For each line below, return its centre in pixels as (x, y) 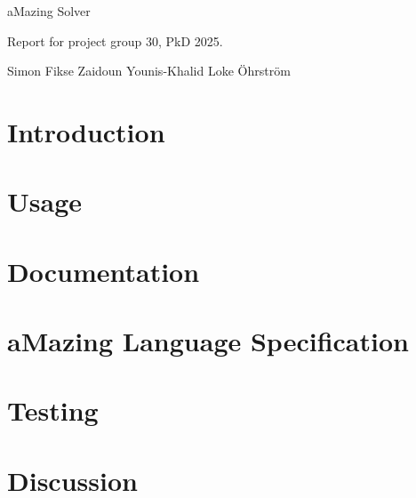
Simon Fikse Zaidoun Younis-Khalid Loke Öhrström (149, 71)
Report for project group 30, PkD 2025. (115, 40)
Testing (53, 410)
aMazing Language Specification (208, 341)
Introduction (86, 131)
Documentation (104, 271)
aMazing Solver (49, 11)
